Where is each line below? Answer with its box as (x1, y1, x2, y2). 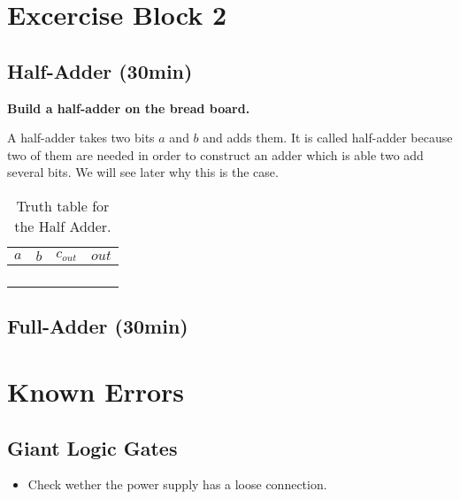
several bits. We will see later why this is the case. (7, 163, 279, 181)
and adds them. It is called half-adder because (203, 128, 453, 147)
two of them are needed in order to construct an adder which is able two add (7, 145, 424, 164)
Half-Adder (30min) (7, 57, 193, 84)
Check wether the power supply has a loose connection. (27, 475, 327, 494)
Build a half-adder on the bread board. (7, 98, 250, 117)
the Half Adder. (14, 215, 111, 236)
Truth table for (16, 195, 110, 216)
